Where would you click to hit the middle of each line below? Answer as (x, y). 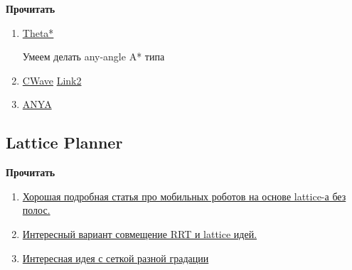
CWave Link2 (52, 80)
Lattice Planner (64, 142)
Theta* (38, 32)
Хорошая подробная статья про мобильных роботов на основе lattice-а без (184, 196)
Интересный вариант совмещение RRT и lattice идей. (140, 233)
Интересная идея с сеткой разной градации (116, 258)
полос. (36, 210)
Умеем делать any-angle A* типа (94, 56)
